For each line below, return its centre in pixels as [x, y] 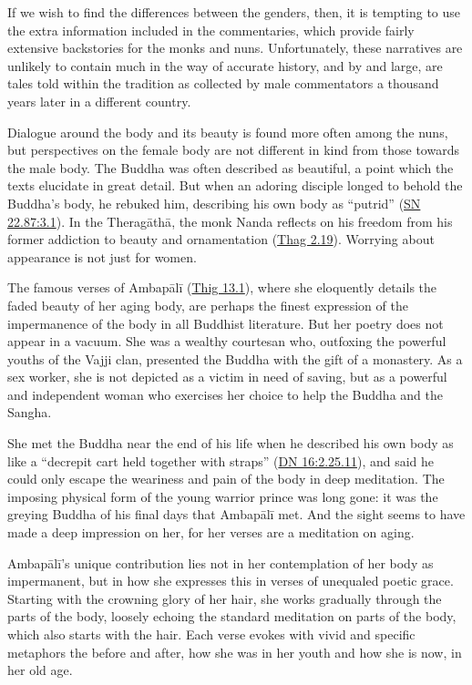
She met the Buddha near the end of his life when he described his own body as [231, 443]
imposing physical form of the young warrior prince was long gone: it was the [223, 496]
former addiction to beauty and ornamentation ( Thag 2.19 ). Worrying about [221, 239]
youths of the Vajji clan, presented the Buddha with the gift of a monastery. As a [235, 358]
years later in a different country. [99, 101]
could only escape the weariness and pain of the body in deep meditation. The [226, 479]
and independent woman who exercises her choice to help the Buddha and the [225, 394]
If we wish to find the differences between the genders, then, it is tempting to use [234, 12]
